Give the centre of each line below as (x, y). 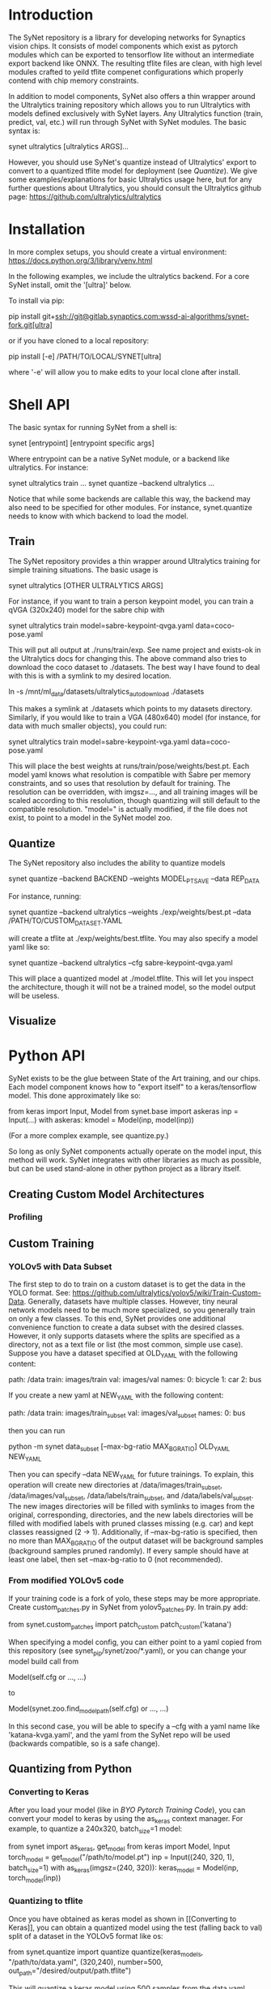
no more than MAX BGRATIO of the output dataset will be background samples (136, 1541)
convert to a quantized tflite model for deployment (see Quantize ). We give (133, 170)
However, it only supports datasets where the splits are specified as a (124, 1336)
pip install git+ (32, 316)
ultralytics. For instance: (49, 467)
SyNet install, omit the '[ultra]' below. (70, 285)
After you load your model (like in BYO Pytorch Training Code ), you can (127, 1810)
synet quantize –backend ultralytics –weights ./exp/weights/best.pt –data (130, 912)
